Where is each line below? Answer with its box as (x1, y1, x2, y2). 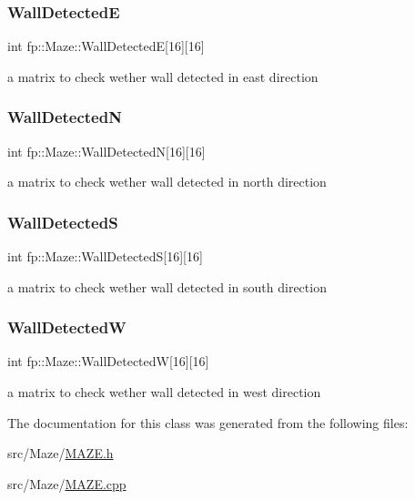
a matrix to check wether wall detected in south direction (7, 277, 327, 296)
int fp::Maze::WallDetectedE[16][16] (7, 36, 205, 56)
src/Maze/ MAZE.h (7, 444, 114, 463)
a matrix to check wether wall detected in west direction (7, 383, 321, 402)
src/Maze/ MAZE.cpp (7, 474, 127, 493)
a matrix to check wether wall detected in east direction (7, 66, 319, 86)
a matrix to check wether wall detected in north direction (7, 172, 327, 191)
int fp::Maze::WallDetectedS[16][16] (7, 247, 203, 266)
